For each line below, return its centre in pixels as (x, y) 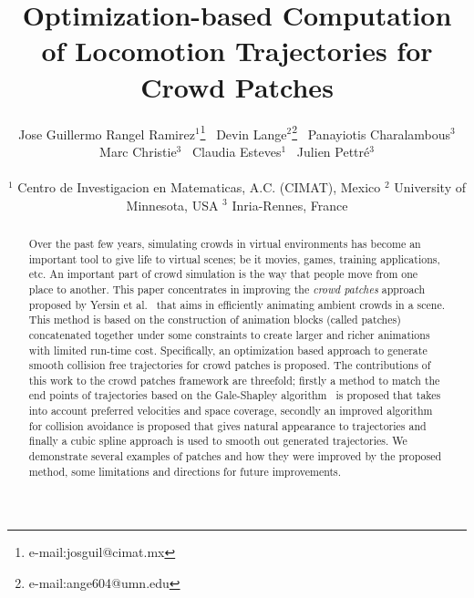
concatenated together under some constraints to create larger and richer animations (229, 334)
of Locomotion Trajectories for (237, 51)
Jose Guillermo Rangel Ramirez (107, 134)
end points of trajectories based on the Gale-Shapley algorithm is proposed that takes (235, 395)
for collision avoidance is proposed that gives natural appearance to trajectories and (227, 425)
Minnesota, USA (172, 205)
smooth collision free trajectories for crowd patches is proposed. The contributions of (230, 365)
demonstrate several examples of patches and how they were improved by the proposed (235, 456)
